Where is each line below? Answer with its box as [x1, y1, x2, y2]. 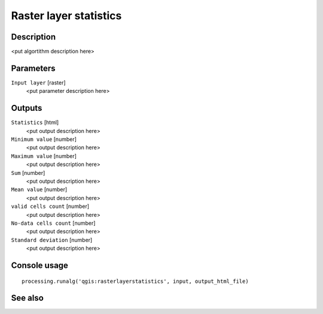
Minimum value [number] [11, 135, 77, 143]
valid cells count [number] [11, 203, 90, 210]
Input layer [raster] [11, 78, 66, 86]
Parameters [11, 63, 56, 73]
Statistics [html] [11, 119, 59, 126]
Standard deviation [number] [11, 236, 93, 243]
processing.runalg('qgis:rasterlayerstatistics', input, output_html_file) [22, 277, 249, 285]
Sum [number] [11, 169, 45, 176]
